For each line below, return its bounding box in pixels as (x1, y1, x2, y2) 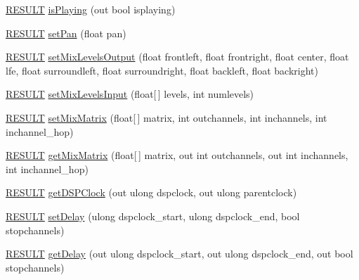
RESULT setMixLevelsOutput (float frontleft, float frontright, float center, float (6, 49, 349, 64)
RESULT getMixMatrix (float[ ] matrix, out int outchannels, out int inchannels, (6, 148, 348, 163)
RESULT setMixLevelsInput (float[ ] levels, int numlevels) (6, 87, 254, 101)
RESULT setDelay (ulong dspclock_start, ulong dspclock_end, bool (6, 208, 300, 223)
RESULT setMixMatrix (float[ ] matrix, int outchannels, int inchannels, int (6, 110, 327, 125)
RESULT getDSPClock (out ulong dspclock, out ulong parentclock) (6, 185, 297, 200)
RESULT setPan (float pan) (6, 25, 126, 40)
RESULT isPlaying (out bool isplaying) (6, 2, 176, 16)
